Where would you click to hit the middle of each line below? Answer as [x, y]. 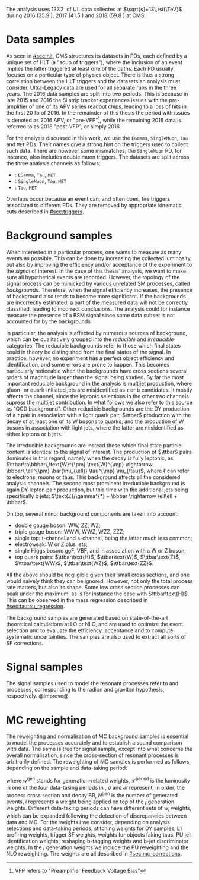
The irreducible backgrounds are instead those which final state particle [94, 445]
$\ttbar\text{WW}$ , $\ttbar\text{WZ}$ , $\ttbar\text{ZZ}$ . [84, 563]
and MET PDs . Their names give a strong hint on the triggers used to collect [97, 144]
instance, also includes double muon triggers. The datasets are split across [98, 157]
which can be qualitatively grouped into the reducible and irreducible [90, 339]
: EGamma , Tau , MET [35, 175]
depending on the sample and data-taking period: [67, 768]
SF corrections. [25, 643]
